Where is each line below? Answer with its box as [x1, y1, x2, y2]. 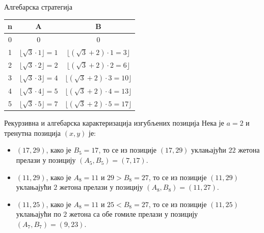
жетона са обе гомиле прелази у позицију [69, 209, 198, 219]
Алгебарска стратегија [4, 2, 72, 12]
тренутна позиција [4, 127, 61, 138]
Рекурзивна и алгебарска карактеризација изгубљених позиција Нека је [4, 118, 224, 128]
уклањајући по [16, 209, 61, 219]
